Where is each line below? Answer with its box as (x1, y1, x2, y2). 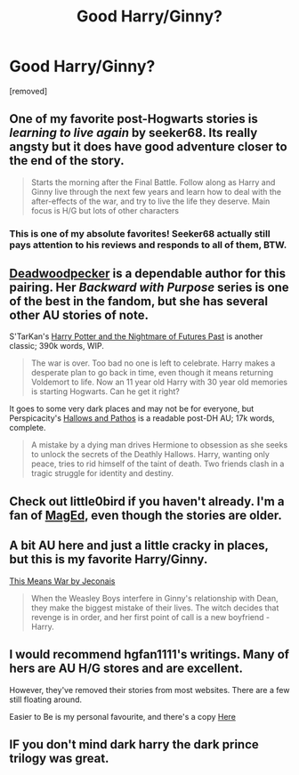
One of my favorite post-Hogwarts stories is (9, 111, 258, 126)
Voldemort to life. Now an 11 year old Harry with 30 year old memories (30, 376, 287, 388)
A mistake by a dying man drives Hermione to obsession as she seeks (30, 440, 288, 450)
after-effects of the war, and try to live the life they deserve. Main (30, 196, 271, 206)
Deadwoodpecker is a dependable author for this (9, 266, 287, 281)
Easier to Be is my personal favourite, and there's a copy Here (9, 711, 236, 722)
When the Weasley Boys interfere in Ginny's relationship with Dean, (30, 593, 279, 603)
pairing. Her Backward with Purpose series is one (9, 280, 289, 295)
